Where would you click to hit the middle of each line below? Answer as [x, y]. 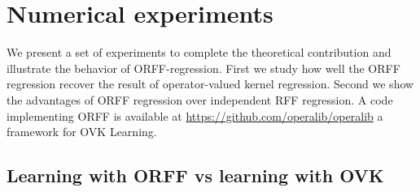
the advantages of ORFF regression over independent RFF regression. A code [200, 99]
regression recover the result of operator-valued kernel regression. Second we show [210, 84]
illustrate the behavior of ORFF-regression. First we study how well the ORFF [203, 68]
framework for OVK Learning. [82, 132]
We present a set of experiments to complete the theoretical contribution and [199, 52]
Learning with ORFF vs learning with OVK [195, 175]
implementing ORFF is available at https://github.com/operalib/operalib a [195, 115]
